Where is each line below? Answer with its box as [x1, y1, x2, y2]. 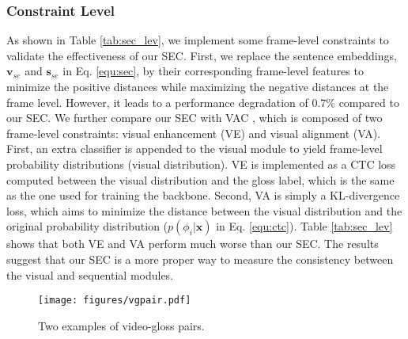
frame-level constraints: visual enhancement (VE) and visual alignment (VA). [6, 124, 381, 141]
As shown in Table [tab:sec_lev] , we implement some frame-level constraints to [6, 32, 389, 48]
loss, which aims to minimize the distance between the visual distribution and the [6, 202, 402, 219]
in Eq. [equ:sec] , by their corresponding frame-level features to [62, 63, 364, 79]
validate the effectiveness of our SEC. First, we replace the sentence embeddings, [6, 47, 397, 63]
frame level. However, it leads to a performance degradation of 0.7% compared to [6, 93, 399, 110]
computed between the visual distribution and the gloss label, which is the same [6, 171, 395, 188]
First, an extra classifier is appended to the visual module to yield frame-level [6, 140, 383, 157]
